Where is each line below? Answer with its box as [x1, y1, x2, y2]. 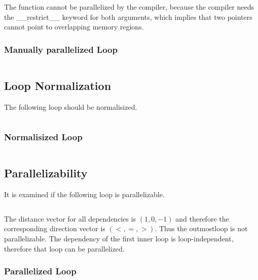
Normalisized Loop [4, 130, 83, 143]
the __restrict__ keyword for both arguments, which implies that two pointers [4, 11, 252, 22]
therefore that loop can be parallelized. [4, 243, 125, 254]
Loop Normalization [4, 78, 112, 94]
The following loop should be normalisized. [4, 102, 137, 112]
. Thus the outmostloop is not [155, 223, 248, 234]
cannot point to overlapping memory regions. [4, 21, 144, 32]
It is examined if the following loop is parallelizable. [4, 189, 165, 200]
